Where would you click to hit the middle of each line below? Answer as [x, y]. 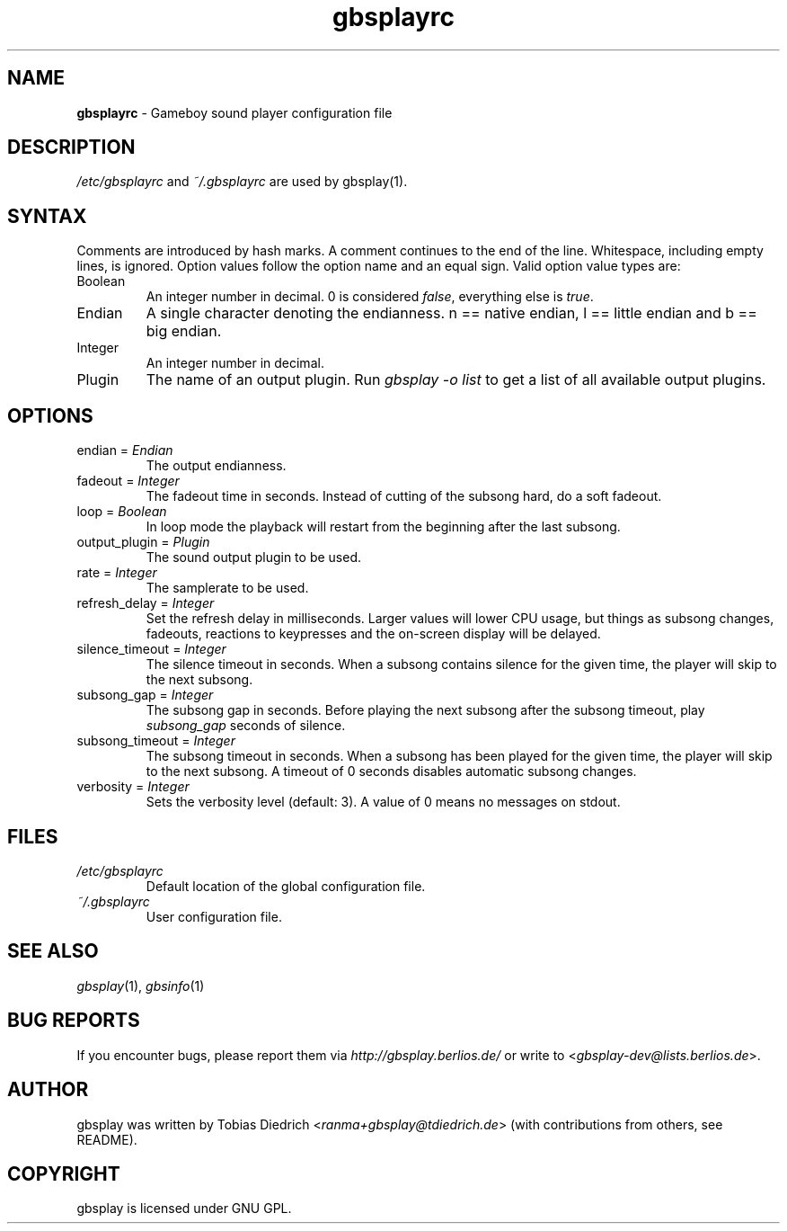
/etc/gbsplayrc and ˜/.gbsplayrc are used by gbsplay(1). [242, 182]
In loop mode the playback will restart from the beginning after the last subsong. [383, 527]
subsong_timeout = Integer [156, 741]
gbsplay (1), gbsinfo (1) [141, 986]
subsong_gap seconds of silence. [246, 726]
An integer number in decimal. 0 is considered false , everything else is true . [370, 297]
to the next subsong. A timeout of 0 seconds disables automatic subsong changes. [391, 772]
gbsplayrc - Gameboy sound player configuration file [234, 112]
